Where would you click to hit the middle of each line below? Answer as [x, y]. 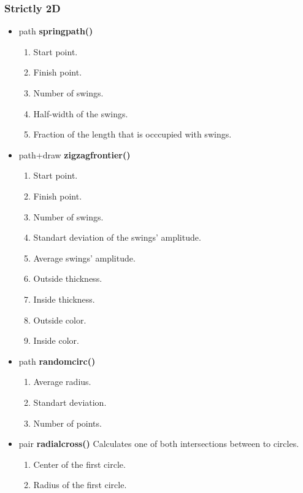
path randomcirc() [57, 361]
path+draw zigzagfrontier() [75, 154]
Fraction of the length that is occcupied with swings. [132, 134]
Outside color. [60, 320]
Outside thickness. [68, 278]
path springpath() [56, 31]
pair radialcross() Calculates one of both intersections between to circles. [159, 444]
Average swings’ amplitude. [84, 258]
